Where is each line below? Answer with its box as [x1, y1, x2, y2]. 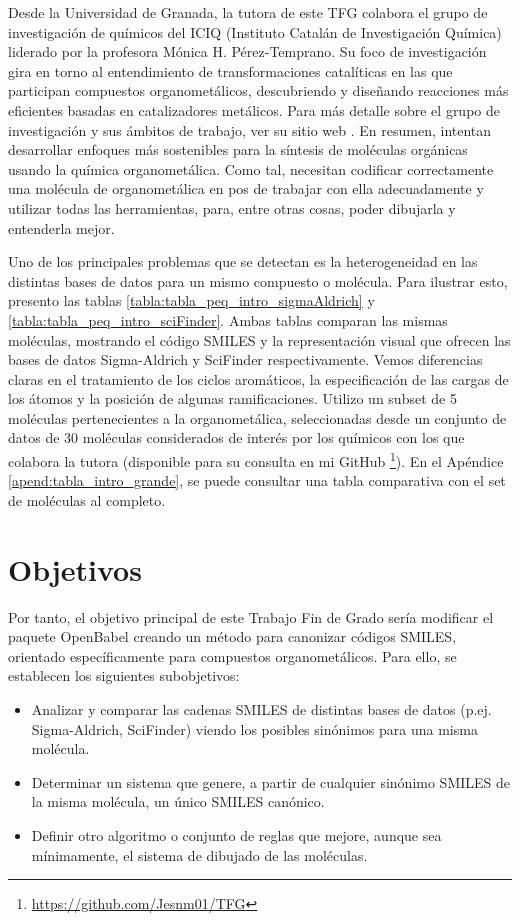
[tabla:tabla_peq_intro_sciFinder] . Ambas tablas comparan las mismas [8, 309, 448, 330]
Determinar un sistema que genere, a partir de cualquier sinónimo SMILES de [31, 771, 511, 792]
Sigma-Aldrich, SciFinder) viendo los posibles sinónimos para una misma [31, 718, 478, 739]
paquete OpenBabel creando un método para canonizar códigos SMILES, [8, 626, 457, 647]
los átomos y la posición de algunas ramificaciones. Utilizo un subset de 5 [8, 388, 457, 409]
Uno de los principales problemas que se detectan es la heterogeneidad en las [8, 251, 478, 272]
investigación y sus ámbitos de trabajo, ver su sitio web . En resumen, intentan [8, 119, 492, 140]
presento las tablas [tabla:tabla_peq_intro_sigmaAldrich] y [8, 290, 375, 311]
